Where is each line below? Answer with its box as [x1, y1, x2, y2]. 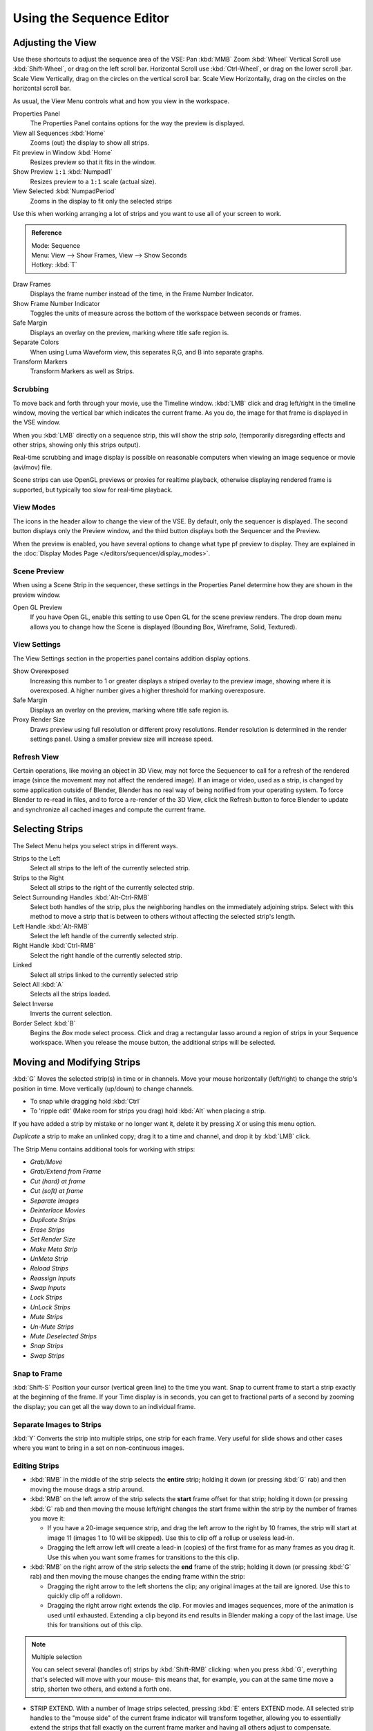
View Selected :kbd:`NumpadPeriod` [12, 187, 117, 195]
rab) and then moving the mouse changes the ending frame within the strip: [30, 1572, 245, 1581]
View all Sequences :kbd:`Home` [12, 129, 106, 137]
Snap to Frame [12, 1368, 63, 1378]
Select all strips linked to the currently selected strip [30, 970, 178, 979]
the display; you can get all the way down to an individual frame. [12, 1402, 196, 1410]
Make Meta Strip [30, 1245, 78, 1253]
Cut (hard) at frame [30, 1177, 86, 1185]
